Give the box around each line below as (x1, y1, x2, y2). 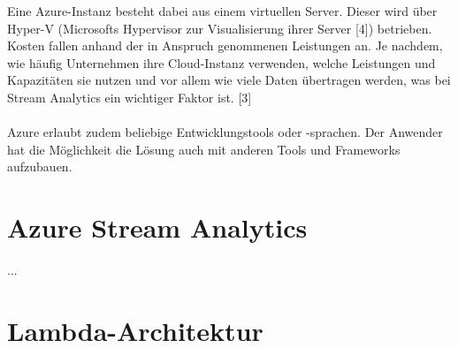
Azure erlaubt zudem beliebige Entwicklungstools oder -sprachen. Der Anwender (7, 123, 443, 141)
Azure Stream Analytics (7, 209, 308, 246)
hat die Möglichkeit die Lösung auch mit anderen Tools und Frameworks (7, 140, 401, 158)
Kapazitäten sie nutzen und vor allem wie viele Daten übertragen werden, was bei (7, 71, 451, 89)
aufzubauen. (7, 157, 73, 176)
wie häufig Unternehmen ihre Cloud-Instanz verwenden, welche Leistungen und (7, 53, 436, 72)
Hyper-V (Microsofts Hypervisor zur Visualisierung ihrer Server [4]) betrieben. (7, 19, 432, 37)
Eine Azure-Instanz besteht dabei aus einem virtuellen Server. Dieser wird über (7, 2, 438, 19)
